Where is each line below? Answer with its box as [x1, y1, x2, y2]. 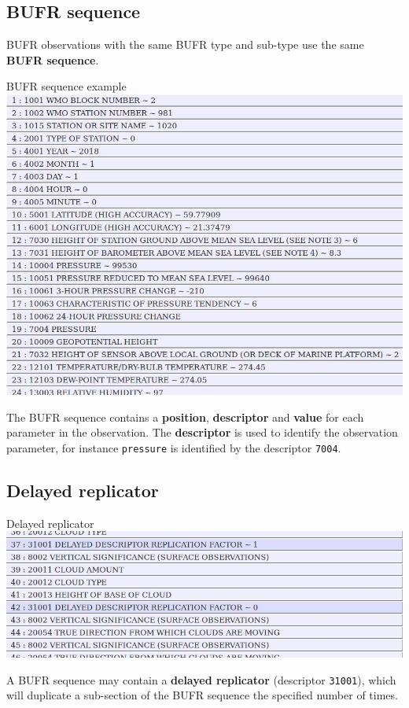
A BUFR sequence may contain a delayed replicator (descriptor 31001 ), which [6, 671, 396, 688]
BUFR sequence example [6, 78, 127, 94]
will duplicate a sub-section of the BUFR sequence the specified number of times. [6, 687, 398, 703]
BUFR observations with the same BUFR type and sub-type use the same [6, 36, 364, 53]
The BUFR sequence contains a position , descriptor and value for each [6, 408, 364, 425]
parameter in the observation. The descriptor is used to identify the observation [6, 424, 398, 441]
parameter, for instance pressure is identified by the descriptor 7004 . [6, 439, 341, 455]
